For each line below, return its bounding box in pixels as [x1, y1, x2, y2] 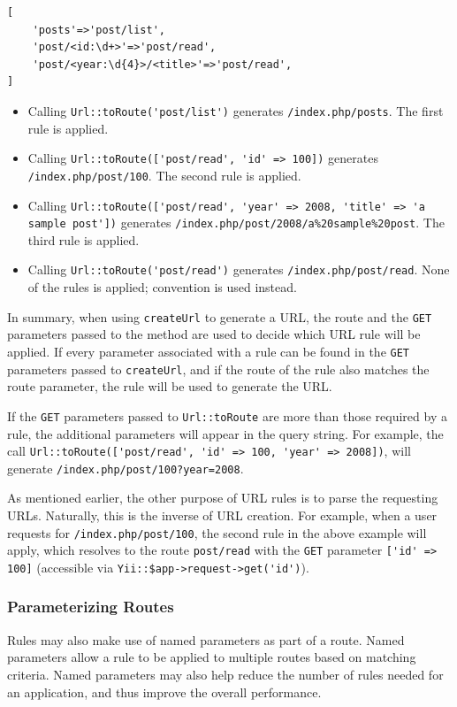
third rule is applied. [27, 230, 140, 249]
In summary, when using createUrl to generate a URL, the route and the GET [7, 307, 432, 326]
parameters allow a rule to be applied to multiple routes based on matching [7, 648, 416, 666]
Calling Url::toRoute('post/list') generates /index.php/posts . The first [27, 101, 444, 119]
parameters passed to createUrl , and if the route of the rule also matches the [7, 359, 430, 378]
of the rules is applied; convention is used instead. [27, 278, 297, 296]
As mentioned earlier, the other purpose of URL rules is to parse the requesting [7, 488, 438, 507]
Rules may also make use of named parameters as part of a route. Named [7, 630, 405, 649]
